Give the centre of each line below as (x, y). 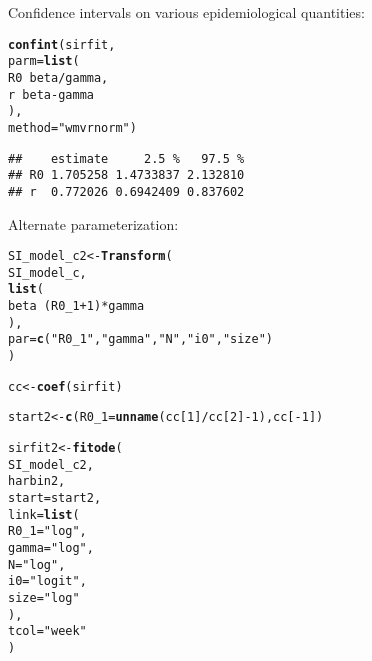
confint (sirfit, (62, 44)
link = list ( (44, 514)
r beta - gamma (51, 94)
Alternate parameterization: (93, 223)
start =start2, (55, 497)
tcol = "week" (47, 631)
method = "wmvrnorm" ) (72, 127)
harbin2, (37, 481)
